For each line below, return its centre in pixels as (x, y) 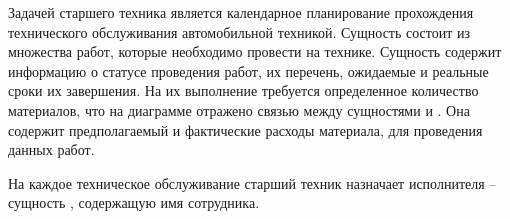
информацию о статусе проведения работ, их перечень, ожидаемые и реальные (248, 70)
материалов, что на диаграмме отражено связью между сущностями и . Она (239, 109)
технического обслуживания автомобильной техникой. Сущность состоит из (239, 31)
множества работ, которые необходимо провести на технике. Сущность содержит (255, 51)
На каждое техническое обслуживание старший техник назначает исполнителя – (252, 182)
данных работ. (51, 149)
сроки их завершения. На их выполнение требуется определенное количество (243, 90)
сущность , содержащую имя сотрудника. (134, 202)
